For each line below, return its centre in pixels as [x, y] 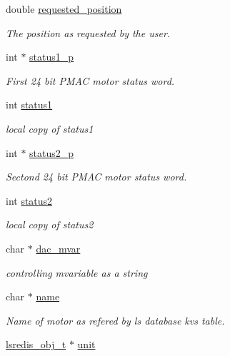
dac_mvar [58, 248]
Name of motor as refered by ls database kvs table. [115, 320]
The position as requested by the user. [88, 32]
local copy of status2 [50, 224]
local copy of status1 [50, 128]
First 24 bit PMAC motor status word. [90, 80]
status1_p [52, 57]
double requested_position [64, 9]
